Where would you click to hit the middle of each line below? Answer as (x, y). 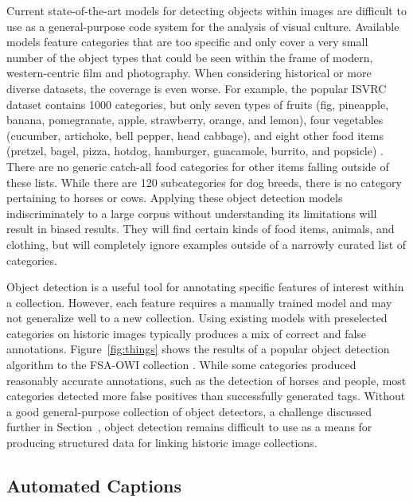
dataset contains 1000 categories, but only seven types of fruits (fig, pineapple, (198, 104)
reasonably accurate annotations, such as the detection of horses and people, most (206, 380)
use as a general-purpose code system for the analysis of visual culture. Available (203, 26)
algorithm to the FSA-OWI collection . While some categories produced (181, 365)
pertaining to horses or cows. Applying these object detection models (175, 198)
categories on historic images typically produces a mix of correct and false (187, 333)
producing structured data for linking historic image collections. (162, 443)
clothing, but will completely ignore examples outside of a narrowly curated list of (206, 244)
